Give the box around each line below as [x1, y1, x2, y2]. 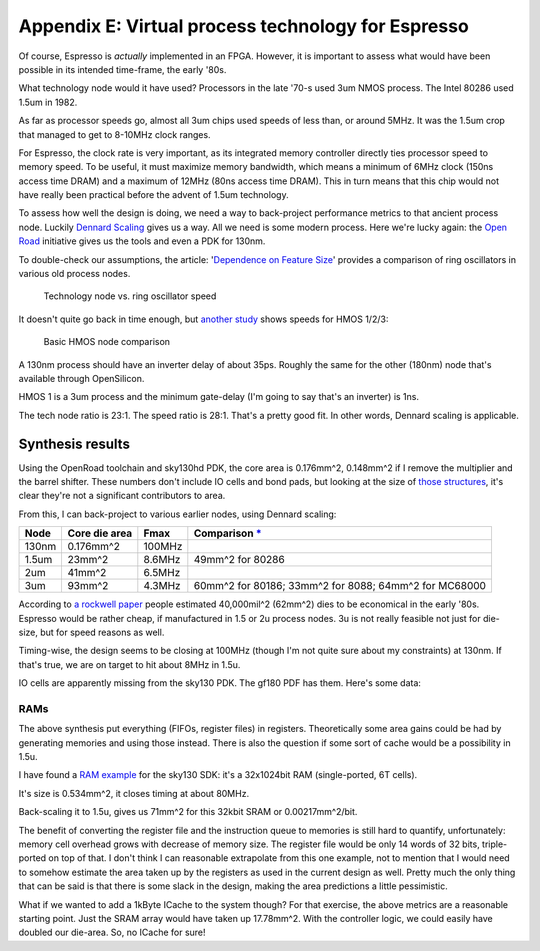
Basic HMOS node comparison [43, 336, 170, 348]
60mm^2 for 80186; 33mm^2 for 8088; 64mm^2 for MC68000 [193, 579, 487, 593]
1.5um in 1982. [18, 96, 78, 108]
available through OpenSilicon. [18, 372, 145, 384]
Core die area [67, 526, 133, 540]
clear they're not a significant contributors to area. [18, 490, 226, 502]
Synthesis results [18, 435, 130, 452]
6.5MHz [143, 566, 181, 580]
